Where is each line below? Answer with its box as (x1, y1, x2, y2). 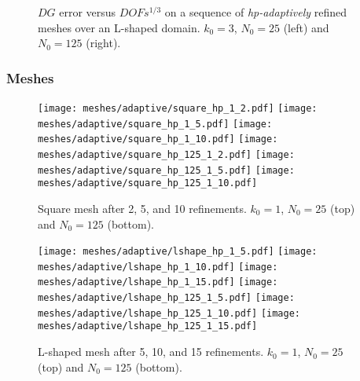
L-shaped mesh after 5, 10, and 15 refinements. (38, 343, 264, 360)
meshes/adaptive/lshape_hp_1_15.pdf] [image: (38, 277, 278, 288)
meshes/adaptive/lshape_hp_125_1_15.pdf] (38, 321, 258, 332)
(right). (86, 35, 121, 51)
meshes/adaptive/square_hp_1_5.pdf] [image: (38, 118, 273, 130)
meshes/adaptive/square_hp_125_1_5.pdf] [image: (38, 164, 295, 176)
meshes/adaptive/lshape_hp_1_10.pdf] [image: (38, 261, 278, 273)
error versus (59, 4, 116, 20)
